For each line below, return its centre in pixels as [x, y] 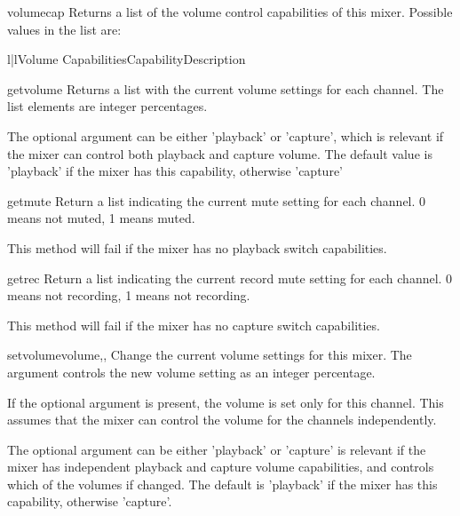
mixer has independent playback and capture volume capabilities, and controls [221, 467]
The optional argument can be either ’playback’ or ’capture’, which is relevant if [226, 135]
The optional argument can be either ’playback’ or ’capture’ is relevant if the [217, 449]
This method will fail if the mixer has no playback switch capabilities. [197, 247]
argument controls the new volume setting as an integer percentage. [191, 372]
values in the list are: [64, 29]
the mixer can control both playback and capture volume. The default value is [220, 153]
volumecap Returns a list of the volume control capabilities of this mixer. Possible [230, 12]
